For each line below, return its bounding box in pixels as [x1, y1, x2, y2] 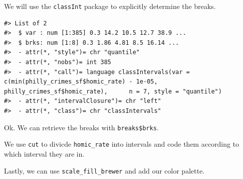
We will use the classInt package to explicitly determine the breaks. [4, 1, 216, 11]
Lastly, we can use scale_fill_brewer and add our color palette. [4, 165, 205, 176]
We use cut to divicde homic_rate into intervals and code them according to [4, 139, 239, 149]
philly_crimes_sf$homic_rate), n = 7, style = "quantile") [4, 88, 222, 95]
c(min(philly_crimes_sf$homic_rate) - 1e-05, [4, 78, 158, 86]
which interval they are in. [4, 148, 85, 159]
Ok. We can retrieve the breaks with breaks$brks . [4, 122, 159, 132]
